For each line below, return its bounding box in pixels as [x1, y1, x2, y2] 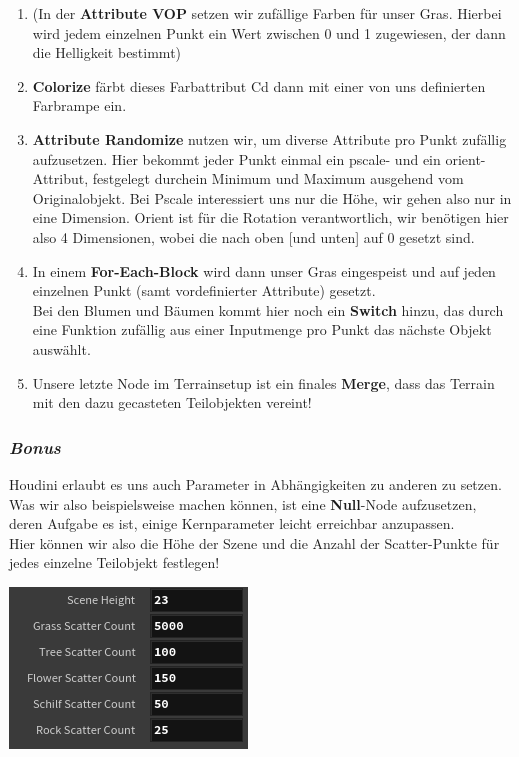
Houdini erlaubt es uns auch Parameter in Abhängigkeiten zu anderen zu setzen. [9, 473, 502, 494]
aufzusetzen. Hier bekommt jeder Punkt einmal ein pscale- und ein [32, 148, 441, 169]
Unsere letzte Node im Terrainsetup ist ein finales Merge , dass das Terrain [32, 372, 495, 393]
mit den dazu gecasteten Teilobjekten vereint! [32, 392, 312, 413]
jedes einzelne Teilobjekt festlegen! [9, 552, 220, 573]
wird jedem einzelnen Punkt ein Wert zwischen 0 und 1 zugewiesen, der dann [32, 22, 506, 43]
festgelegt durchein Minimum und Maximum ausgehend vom [92, 168, 464, 189]
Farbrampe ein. [32, 95, 127, 116]
